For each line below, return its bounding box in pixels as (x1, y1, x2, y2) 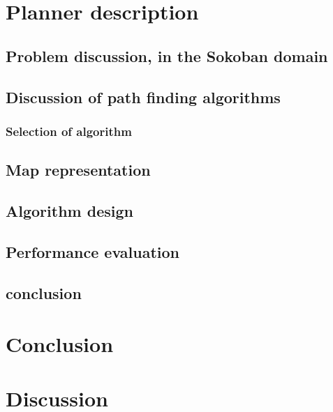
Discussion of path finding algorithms (6, 86, 281, 107)
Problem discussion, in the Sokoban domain (6, 45, 328, 66)
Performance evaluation (6, 241, 180, 262)
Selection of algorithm (6, 122, 132, 139)
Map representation (6, 159, 151, 181)
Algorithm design (6, 199, 133, 221)
